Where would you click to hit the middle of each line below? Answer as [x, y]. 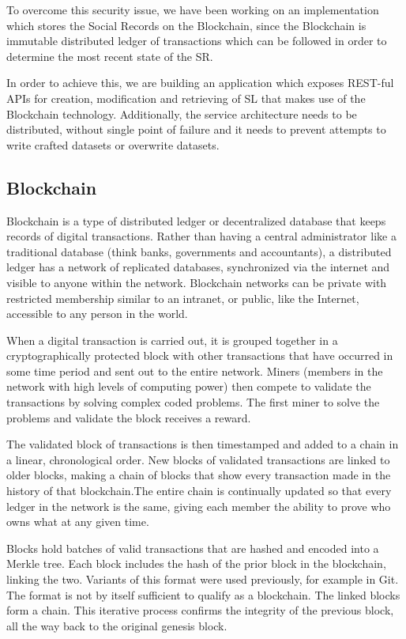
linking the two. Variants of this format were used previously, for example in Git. [203, 579]
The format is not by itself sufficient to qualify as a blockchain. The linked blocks [203, 594]
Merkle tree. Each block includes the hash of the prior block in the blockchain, [196, 563]
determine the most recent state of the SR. [110, 56]
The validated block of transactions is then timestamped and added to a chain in [203, 444]
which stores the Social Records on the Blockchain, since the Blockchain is [186, 25]
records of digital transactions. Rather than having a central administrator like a [201, 236]
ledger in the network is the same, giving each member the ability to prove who [199, 506]
